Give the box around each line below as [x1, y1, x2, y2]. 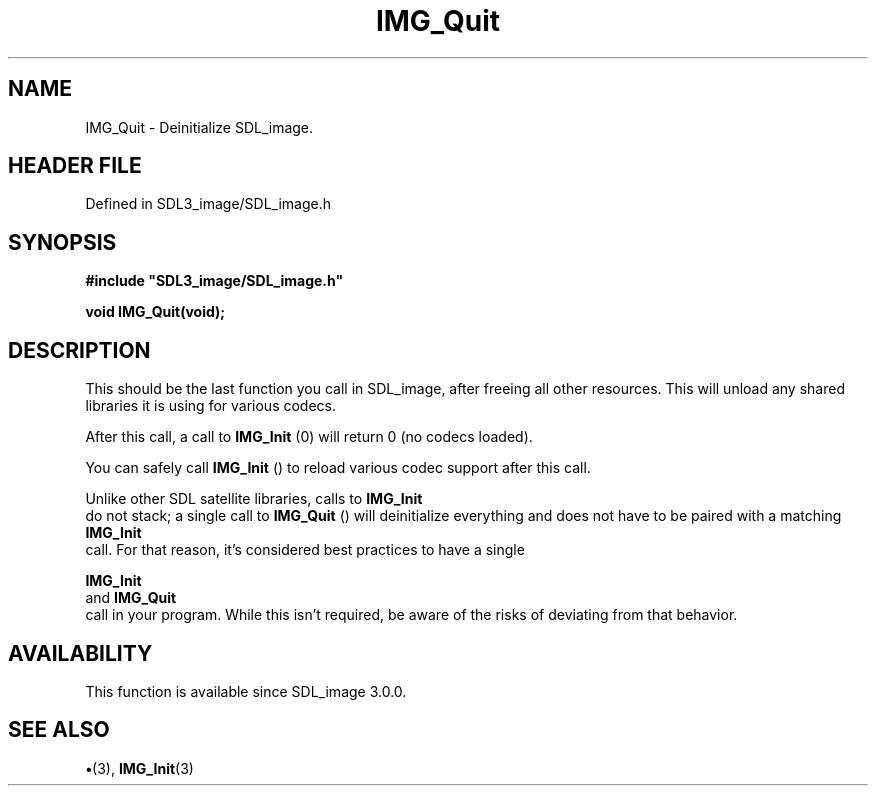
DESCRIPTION [8, 337, 151, 363]
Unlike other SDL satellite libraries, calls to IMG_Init [85, 490, 423, 508]
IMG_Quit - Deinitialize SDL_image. [85, 118, 314, 136]
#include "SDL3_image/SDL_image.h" [85, 272, 344, 290]
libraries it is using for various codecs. [85, 397, 337, 415]
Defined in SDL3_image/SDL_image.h [85, 195, 332, 213]
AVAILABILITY [8, 640, 153, 666]
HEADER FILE [8, 153, 142, 179]
